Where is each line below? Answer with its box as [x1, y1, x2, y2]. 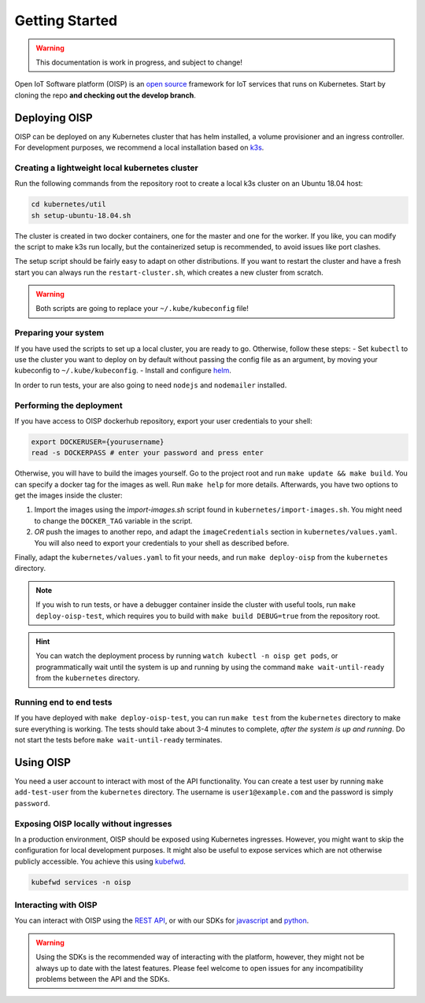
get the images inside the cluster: [14, 490, 123, 500]
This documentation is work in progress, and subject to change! [35, 57, 243, 67]
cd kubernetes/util [31, 200, 106, 209]
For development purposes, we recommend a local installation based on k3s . [14, 142, 264, 153]
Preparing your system [14, 328, 105, 339]
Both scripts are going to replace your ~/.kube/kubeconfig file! [35, 304, 249, 313]
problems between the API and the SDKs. [35, 974, 170, 983]
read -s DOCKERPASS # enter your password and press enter [31, 449, 264, 457]
